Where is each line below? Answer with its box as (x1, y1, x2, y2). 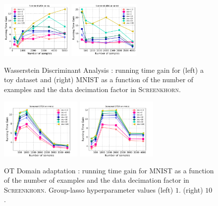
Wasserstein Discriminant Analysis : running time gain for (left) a (4, 64, 204, 75)
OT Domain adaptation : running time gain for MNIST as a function (4, 165, 214, 175)
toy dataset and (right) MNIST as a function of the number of (4, 74, 194, 85)
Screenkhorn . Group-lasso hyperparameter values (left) (4, 184, 173, 195)
